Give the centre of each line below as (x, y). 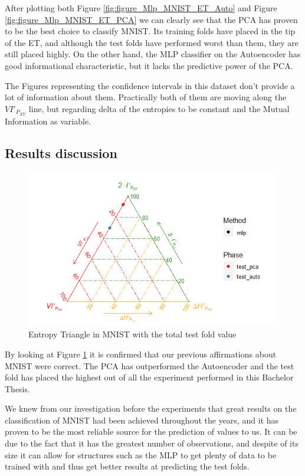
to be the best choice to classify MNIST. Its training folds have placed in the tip (150, 31)
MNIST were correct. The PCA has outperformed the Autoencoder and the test (150, 365)
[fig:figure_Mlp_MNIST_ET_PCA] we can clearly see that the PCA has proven (151, 19)
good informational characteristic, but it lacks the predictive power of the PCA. (149, 65)
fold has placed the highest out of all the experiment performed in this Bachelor (149, 377)
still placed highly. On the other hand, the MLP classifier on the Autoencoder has (153, 54)
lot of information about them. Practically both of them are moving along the (146, 97)
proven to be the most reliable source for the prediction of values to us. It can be (151, 431)
